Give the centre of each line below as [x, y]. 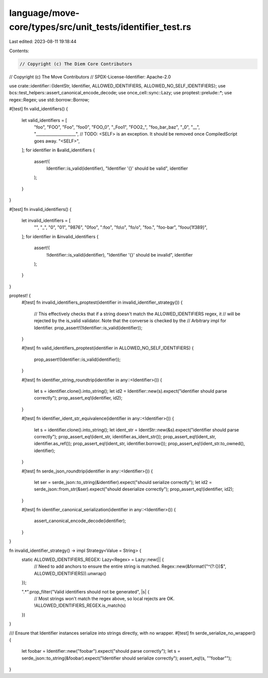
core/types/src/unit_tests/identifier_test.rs [100, 27]
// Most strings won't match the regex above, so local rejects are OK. [104, 599]
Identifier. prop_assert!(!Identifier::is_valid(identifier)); [88, 328]
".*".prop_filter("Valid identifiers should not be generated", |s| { [86, 592]
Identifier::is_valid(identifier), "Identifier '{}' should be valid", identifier [117, 168]
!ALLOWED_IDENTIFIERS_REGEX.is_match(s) [80, 606]
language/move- [44, 13]
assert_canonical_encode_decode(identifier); [80, 521]
